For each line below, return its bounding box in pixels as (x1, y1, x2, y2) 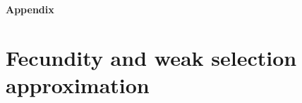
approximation (6, 70, 150, 99)
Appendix (6, 2, 54, 16)
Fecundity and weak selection (6, 43, 297, 71)
